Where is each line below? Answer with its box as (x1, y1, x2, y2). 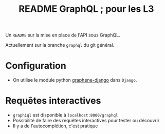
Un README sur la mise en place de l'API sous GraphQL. (5, 32, 120, 39)
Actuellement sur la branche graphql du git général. (5, 42, 115, 48)
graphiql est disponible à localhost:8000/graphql (12, 112, 118, 118)
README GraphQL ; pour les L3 (19, 3, 154, 15)
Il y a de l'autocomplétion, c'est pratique (12, 123, 98, 129)
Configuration (5, 60, 67, 72)
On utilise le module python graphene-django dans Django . (12, 77, 137, 83)
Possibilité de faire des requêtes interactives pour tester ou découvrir (12, 118, 160, 124)
